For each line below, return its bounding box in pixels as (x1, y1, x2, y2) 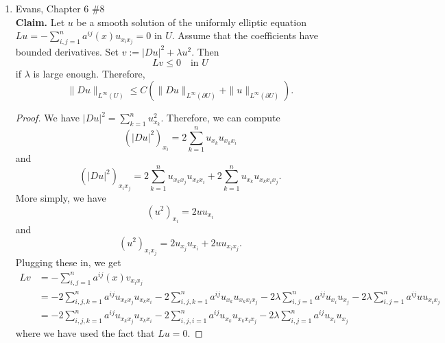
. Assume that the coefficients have (171, 28, 319, 43)
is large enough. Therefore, (33, 66, 145, 80)
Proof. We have (15, 110, 80, 125)
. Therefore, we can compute (160, 110, 280, 125)
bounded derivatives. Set (15, 44, 119, 58)
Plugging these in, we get (15, 255, 121, 269)
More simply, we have (15, 190, 106, 204)
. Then (191, 44, 219, 58)
